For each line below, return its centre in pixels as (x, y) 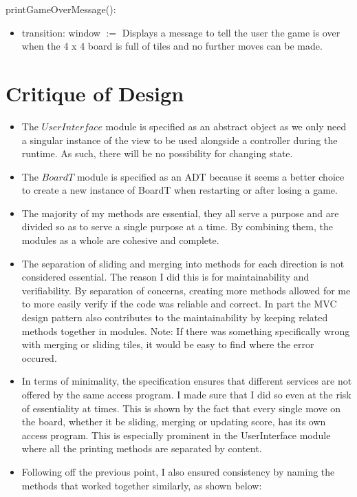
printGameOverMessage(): (61, 9)
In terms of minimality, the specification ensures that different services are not (187, 381)
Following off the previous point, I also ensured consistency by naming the (178, 471)
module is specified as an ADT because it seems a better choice (210, 176)
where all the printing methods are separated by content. (142, 448)
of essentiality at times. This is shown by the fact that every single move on (181, 408)
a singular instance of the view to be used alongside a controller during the (180, 140)
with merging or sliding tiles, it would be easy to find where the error (168, 344)
